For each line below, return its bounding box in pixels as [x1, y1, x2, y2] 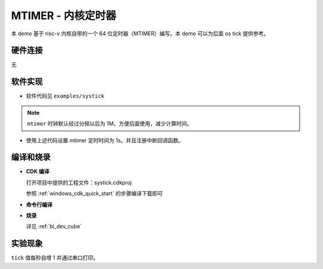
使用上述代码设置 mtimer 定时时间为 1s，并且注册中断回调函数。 [26, 136, 184, 143]
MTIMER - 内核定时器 [11, 9, 117, 22]
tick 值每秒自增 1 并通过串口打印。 [11, 254, 99, 261]
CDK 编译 [26, 168, 50, 175]
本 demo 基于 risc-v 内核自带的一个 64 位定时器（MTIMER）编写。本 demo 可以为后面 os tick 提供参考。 [11, 30, 269, 37]
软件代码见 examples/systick [26, 93, 105, 100]
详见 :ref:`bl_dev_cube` [26, 223, 82, 230]
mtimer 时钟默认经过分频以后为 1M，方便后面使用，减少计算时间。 [27, 120, 193, 127]
